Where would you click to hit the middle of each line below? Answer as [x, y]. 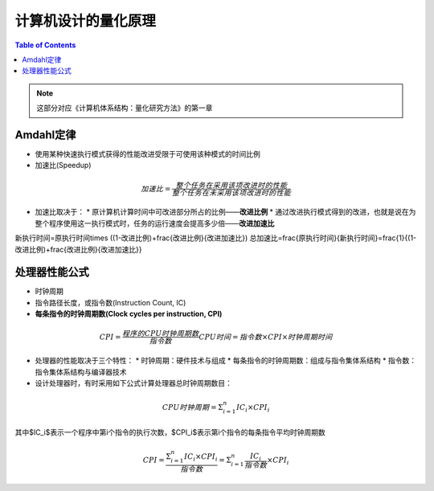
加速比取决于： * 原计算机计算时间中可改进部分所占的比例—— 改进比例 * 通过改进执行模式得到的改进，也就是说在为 [225, 212]
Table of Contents [45, 45]
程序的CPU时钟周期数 [161, 334]
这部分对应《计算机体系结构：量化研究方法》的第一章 [125, 108]
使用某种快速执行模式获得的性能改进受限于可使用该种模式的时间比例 [147, 154]
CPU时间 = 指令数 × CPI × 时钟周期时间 [266, 337]
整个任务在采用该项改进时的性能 [231, 185]
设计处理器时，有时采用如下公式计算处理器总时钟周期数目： [133, 383]
